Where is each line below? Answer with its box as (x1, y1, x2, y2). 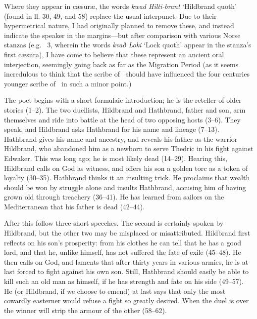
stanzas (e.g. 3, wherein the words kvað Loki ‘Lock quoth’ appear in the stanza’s (4, 40, 252, 50)
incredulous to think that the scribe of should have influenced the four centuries (4, 69, 250, 79)
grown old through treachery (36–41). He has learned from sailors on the (4, 192, 224, 202)
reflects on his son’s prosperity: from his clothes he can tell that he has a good (4, 237, 242, 247)
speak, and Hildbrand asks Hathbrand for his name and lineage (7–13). (4, 124, 219, 134)
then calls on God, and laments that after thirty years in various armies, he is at (4, 256, 249, 267)
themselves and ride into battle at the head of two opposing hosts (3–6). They (4, 114, 241, 124)
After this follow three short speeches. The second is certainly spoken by (4, 218, 224, 228)
